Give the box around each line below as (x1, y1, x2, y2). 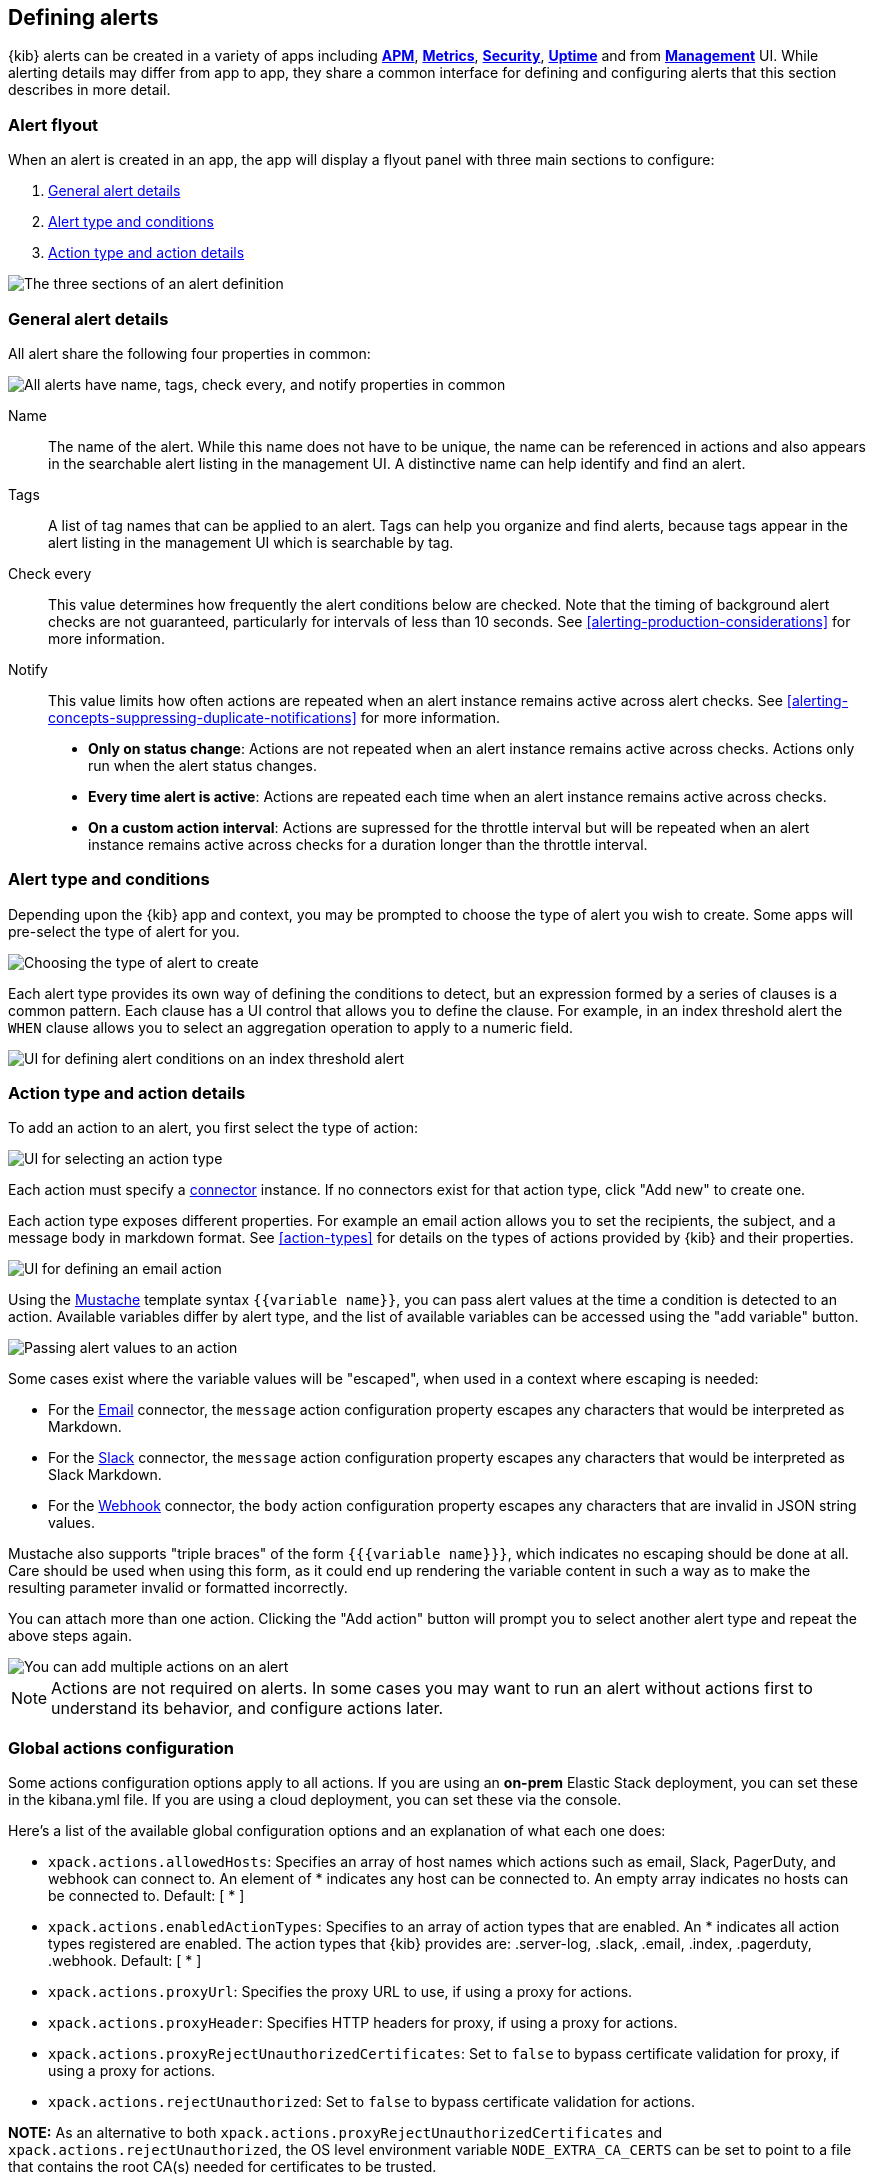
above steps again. (8, 1627, 133, 1645)
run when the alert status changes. (88, 756, 317, 774)
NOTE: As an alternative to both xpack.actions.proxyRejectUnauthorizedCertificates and (8, 2124, 663, 2142)
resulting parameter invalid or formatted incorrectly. (8, 1579, 348, 1597)
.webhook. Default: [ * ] (48, 1952, 202, 1970)
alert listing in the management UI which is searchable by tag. (48, 533, 454, 551)
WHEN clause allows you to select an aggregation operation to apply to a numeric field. (8, 1018, 574, 1036)
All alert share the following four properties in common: (8, 344, 371, 362)
